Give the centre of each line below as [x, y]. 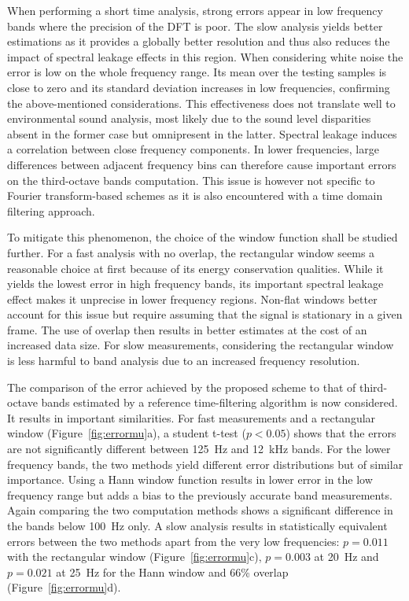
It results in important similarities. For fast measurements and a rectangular [192, 417]
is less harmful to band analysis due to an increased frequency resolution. [184, 361]
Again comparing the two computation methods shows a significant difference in [200, 510]
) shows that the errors [341, 433]
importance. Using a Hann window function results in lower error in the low [190, 479]
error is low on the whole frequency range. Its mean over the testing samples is [197, 72]
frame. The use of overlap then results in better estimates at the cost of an [187, 329]
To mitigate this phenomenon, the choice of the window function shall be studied [203, 237]
